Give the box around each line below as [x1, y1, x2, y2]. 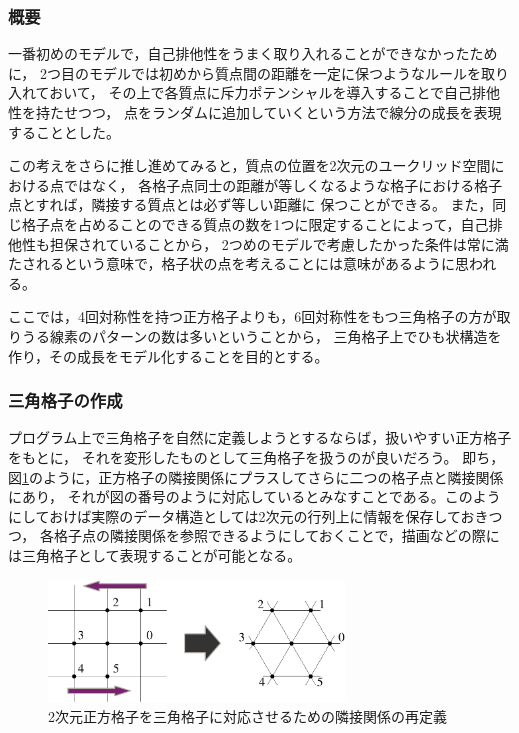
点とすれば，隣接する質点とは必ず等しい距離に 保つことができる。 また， [8, 194, 493, 215]
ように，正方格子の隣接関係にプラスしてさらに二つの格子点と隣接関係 [42, 466, 504, 487]
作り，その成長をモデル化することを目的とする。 [8, 345, 329, 366]
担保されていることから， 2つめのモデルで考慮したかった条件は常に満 [49, 233, 509, 254]
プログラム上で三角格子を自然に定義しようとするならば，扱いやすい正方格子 [8, 427, 512, 448]
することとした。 [8, 121, 120, 142]
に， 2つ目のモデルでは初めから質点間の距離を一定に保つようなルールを [8, 62, 481, 83]
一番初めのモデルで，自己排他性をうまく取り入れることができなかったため [8, 43, 498, 64]
